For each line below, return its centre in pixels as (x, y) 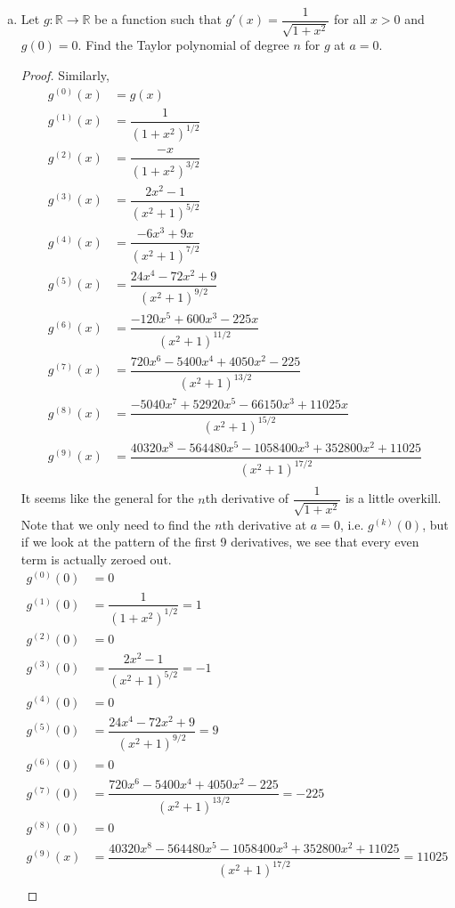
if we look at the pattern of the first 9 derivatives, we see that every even (220, 542)
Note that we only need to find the (116, 524)
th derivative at (264, 524)
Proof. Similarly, (65, 75)
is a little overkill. (394, 498)
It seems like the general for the (107, 498)
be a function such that (158, 19)
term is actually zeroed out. (96, 559)
